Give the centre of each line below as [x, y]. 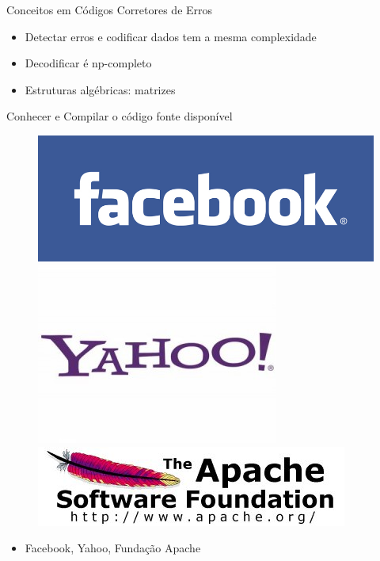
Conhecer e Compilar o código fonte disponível [120, 116]
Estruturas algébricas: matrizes [100, 89]
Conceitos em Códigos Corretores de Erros [110, 10]
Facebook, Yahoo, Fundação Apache [113, 548]
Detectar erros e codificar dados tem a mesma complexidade [171, 36]
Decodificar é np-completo [88, 63]
